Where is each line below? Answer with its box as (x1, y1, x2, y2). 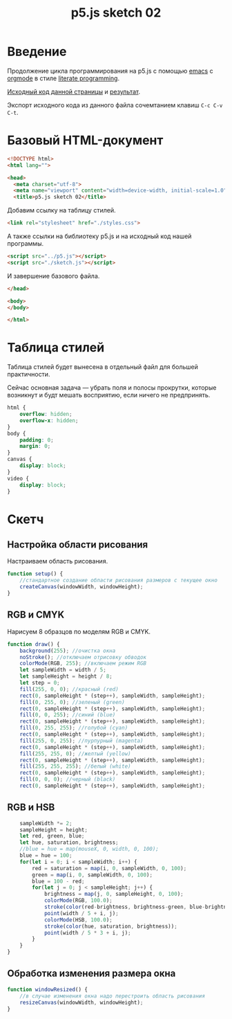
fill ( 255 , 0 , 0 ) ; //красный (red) (19, 685, 119, 693)
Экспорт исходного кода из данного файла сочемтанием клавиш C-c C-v (7, 100, 223, 109)
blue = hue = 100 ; (19, 852, 72, 859)
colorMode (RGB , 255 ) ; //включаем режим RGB (19, 660, 147, 667)
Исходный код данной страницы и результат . (7, 87, 141, 96)
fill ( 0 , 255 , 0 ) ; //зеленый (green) (19, 698, 126, 705)
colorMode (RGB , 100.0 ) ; (43, 897, 113, 904)
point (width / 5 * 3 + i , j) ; (43, 929, 131, 936)
